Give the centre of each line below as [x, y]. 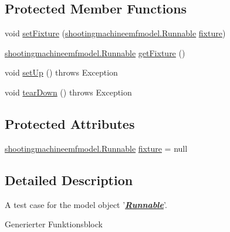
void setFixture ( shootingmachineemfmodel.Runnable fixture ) [115, 33]
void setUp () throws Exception [61, 72]
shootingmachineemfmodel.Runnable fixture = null [96, 148]
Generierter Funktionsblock [54, 224]
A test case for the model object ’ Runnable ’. [86, 204]
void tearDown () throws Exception [68, 92]
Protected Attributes [70, 123]
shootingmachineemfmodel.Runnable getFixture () [95, 52]
